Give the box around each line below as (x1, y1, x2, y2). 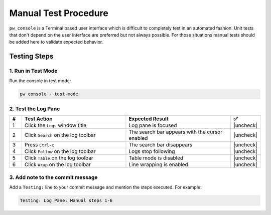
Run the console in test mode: (9, 78, 71, 84)
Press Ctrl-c (24, 141, 55, 148)
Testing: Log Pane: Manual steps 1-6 (20, 197, 113, 203)
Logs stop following (128, 148, 175, 155)
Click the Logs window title (24, 122, 87, 129)
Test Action (24, 115, 53, 122)
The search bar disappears (128, 141, 193, 148)
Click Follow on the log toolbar (24, 148, 96, 155)
